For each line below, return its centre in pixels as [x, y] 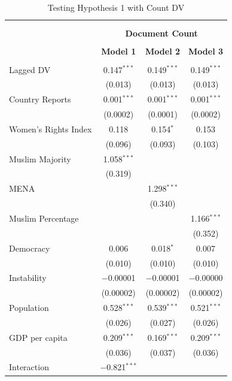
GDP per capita [38, 337]
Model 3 [206, 51]
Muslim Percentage [44, 218]
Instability [28, 278]
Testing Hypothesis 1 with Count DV [116, 7]
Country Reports [40, 99]
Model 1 [119, 51]
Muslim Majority [40, 158]
